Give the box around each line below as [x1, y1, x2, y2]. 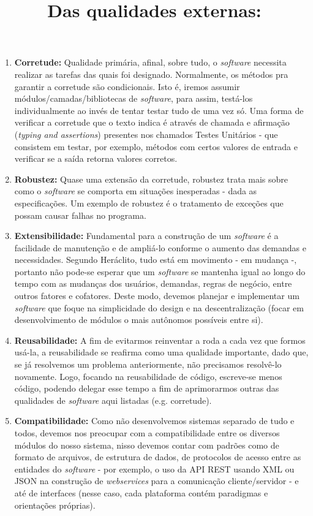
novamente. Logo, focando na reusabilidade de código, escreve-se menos [14, 370, 282, 382]
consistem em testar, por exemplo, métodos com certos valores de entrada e [14, 140, 298, 153]
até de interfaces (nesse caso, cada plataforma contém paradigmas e [14, 486, 268, 499]
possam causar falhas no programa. [14, 208, 146, 221]
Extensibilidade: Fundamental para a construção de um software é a [14, 229, 279, 242]
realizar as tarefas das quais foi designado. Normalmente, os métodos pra [14, 67, 288, 80]
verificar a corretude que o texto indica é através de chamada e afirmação [14, 116, 290, 129]
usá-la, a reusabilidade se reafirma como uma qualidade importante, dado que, [14, 346, 309, 359]
